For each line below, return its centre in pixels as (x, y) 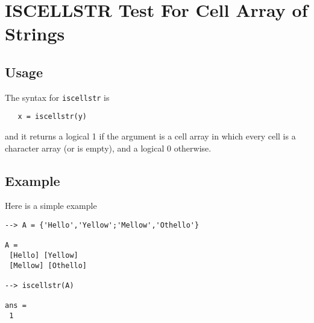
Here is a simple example (51, 206)
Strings (35, 34)
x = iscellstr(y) (52, 117)
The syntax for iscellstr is (57, 97)
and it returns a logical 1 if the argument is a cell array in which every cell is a (150, 136)
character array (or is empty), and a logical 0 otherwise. (108, 148)
